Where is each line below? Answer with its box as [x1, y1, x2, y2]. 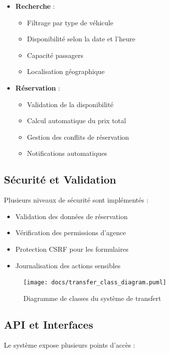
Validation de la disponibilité [27, 99, 113, 109]
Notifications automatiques [27, 148, 107, 158]
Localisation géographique [27, 66, 105, 76]
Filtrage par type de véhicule [27, 17, 113, 27]
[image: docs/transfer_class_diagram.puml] [23, 279, 167, 286]
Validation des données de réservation [15, 211, 128, 221]
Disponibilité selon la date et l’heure [27, 34, 135, 44]
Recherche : [15, 1, 55, 11]
